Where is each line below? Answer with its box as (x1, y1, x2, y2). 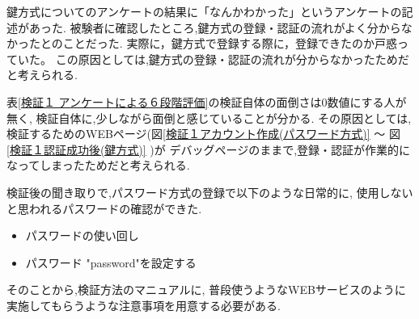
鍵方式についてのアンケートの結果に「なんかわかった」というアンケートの (6, 3, 402, 19)
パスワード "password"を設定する (25, 254, 197, 271)
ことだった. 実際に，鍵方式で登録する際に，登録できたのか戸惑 (62, 35, 398, 52)
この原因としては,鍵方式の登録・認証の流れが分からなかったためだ (55, 50, 409, 67)
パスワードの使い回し (25, 227, 139, 244)
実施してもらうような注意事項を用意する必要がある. (6, 296, 281, 313)
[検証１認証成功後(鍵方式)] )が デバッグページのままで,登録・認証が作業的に (6, 141, 411, 157)
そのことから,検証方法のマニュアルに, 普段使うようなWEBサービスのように (6, 281, 406, 298)
